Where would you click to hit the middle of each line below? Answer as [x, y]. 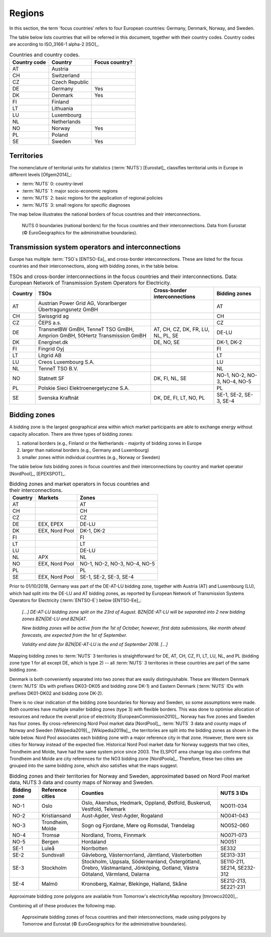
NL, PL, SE [166, 335]
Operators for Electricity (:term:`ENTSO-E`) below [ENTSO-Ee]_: [75, 600]
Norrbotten [95, 849]
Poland [60, 135]
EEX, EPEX [51, 524]
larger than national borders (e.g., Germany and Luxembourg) [85, 450]
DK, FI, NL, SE [170, 378]
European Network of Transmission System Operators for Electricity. [90, 283]
